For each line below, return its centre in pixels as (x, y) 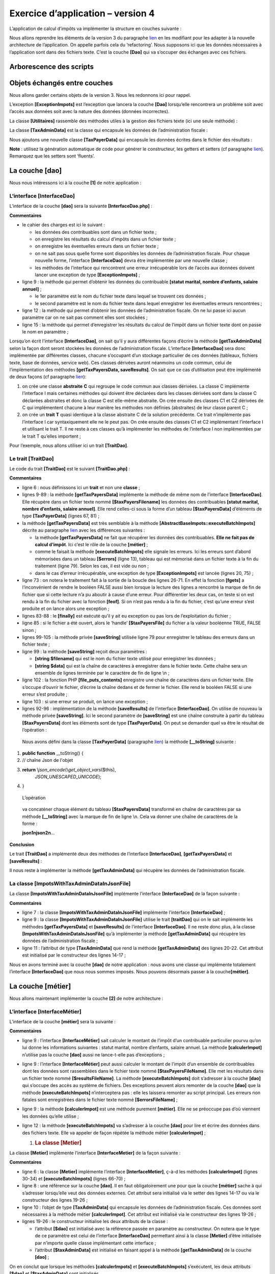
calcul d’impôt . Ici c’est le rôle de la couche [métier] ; (91, 544)
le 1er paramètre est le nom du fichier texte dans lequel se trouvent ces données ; (120, 296)
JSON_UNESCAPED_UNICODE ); (68, 777)
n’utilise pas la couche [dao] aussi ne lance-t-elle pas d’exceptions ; (93, 1054)
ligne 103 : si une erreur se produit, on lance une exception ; (85, 701)
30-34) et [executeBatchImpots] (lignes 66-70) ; (74, 1178)
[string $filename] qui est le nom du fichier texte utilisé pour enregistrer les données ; (125, 659)
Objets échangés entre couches (61, 83)
